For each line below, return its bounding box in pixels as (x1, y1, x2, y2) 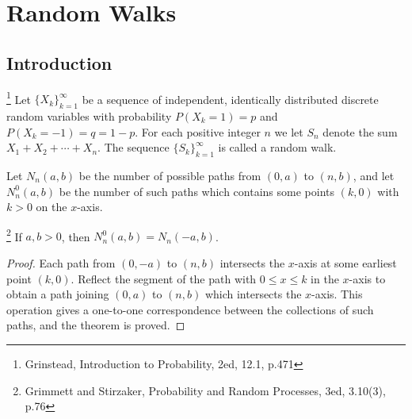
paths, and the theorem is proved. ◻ (6, 317, 185, 333)
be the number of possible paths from (78, 167, 261, 184)
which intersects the (204, 286, 302, 302)
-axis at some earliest (294, 255, 397, 271)
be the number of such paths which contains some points (59, 183, 335, 199)
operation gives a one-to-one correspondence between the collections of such (6, 301, 374, 317)
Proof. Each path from (6, 255, 116, 271)
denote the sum (322, 123, 398, 140)
